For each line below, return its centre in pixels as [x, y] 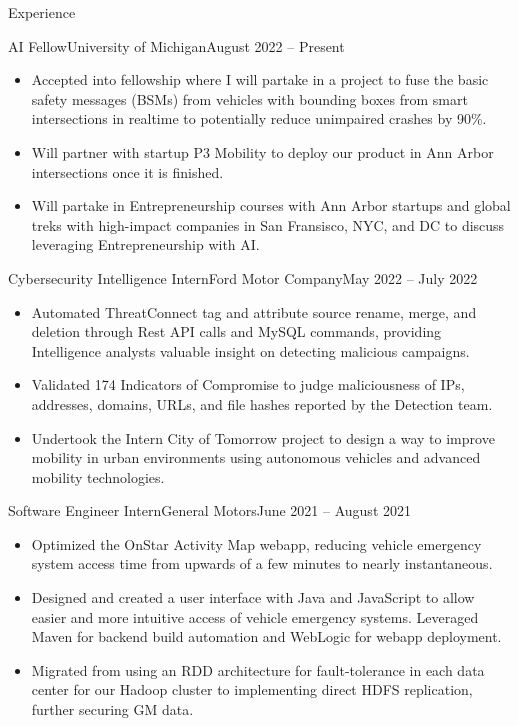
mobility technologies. [98, 476]
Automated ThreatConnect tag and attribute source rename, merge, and [254, 311]
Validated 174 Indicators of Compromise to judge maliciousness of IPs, [248, 384]
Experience [42, 12]
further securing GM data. [112, 709]
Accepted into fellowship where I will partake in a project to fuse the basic [260, 79]
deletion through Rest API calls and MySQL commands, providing [236, 331]
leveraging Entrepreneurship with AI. [145, 244]
